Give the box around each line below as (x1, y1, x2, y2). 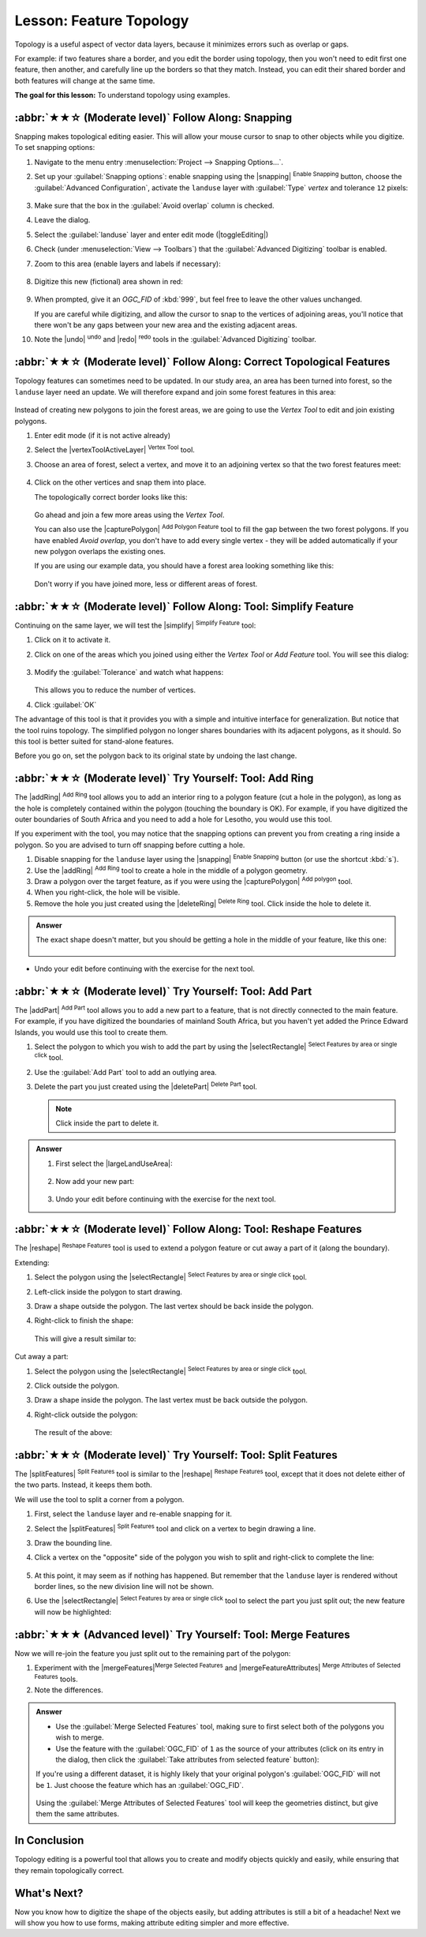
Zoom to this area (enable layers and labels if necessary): (34, 259, 221, 268)
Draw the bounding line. (34, 1538, 113, 1547)
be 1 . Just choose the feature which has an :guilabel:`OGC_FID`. (35, 1780, 245, 1789)
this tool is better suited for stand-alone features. (14, 736, 174, 746)
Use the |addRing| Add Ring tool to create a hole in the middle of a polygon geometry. (34, 864, 308, 875)
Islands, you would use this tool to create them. (14, 1027, 169, 1037)
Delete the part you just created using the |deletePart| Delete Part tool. (34, 1081, 258, 1092)
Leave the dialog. (34, 215, 91, 225)
